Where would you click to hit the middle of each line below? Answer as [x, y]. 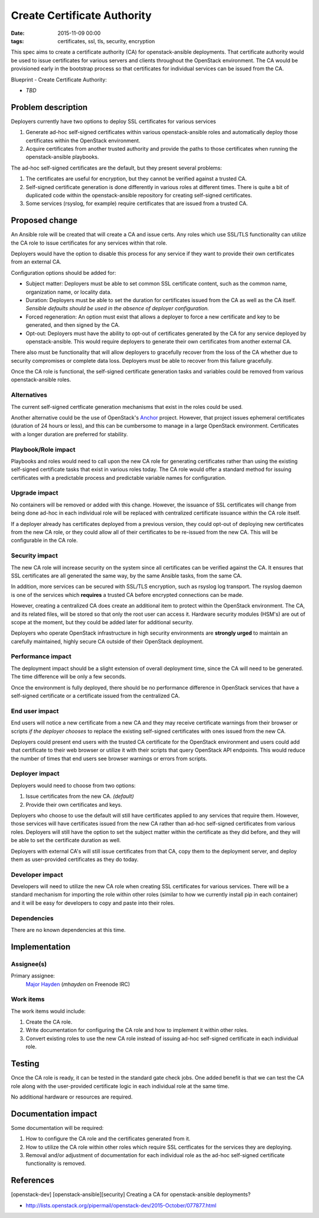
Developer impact [37, 875]
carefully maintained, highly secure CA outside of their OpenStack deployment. [107, 641]
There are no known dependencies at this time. [68, 930]
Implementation [41, 946]
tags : [17, 41]
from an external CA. [36, 262]
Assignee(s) [29, 964]
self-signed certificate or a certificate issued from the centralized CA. [95, 696]
